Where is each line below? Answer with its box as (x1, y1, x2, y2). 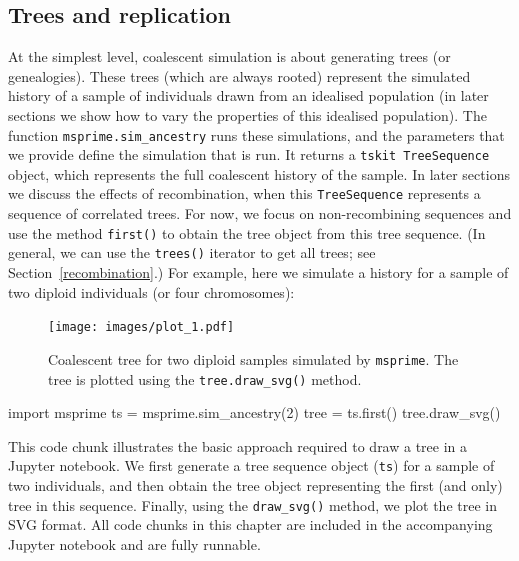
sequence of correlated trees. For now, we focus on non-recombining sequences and (8, 203, 512, 224)
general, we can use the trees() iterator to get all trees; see (8, 242, 376, 263)
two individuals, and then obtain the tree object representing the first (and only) (8, 475, 503, 496)
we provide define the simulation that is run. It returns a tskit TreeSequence (8, 144, 490, 165)
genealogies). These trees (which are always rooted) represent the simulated (8, 65, 471, 86)
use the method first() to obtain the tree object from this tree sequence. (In (8, 222, 486, 243)
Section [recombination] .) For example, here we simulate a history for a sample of (8, 262, 509, 283)
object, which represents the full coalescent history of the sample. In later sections (8, 163, 510, 184)
